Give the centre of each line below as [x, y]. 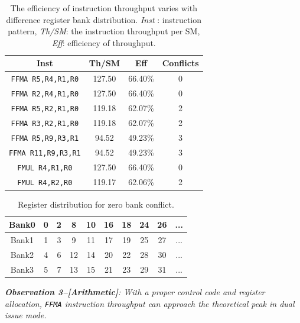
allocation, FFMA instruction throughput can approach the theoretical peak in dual [150, 303]
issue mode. [26, 315]
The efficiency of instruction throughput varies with [104, 8]
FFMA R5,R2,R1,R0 [45, 109]
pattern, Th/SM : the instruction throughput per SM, [104, 31]
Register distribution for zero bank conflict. [96, 204]
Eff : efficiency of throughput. [104, 42]
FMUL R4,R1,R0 [45, 168]
